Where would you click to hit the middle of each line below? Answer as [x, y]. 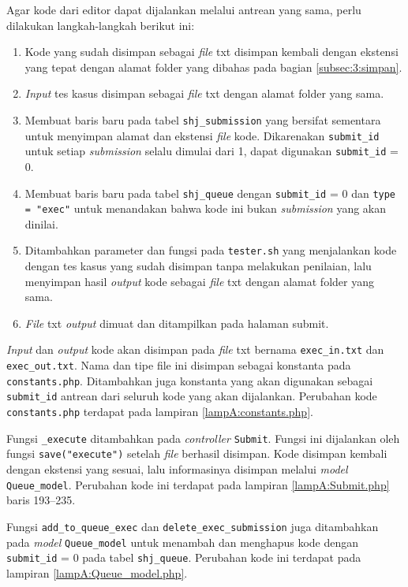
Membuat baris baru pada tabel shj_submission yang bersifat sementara [203, 119]
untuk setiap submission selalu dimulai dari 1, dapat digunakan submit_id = [211, 151]
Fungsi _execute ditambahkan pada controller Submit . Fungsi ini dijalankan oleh [203, 438]
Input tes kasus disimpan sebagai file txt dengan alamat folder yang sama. [204, 93]
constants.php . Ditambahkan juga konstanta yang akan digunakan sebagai [190, 380]
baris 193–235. [41, 500]
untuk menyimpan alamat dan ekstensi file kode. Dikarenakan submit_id [202, 135]
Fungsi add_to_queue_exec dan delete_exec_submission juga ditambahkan [193, 526]
